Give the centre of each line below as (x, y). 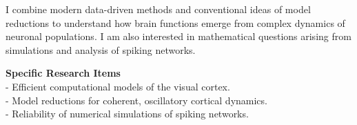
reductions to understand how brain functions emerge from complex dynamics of (175, 22)
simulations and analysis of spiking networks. (101, 49)
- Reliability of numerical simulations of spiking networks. (127, 114)
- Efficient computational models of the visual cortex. (118, 86)
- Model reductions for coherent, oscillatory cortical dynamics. (136, 100)
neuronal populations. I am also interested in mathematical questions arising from (178, 36)
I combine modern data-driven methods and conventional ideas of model (158, 9)
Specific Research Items (63, 73)
